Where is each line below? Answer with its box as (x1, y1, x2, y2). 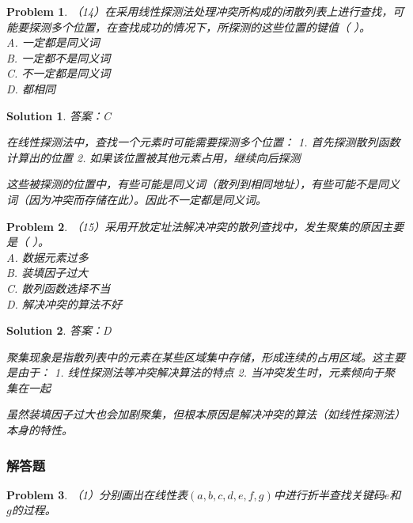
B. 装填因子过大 (6, 264, 89, 281)
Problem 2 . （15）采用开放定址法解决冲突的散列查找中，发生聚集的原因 (6, 218, 382, 234)
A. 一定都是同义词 (6, 34, 100, 51)
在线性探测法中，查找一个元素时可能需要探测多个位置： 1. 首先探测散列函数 (6, 134, 400, 150)
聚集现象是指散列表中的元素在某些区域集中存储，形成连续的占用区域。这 (6, 348, 383, 365)
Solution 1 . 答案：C (6, 107, 112, 123)
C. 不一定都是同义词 (6, 65, 111, 81)
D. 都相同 (6, 80, 55, 97)
